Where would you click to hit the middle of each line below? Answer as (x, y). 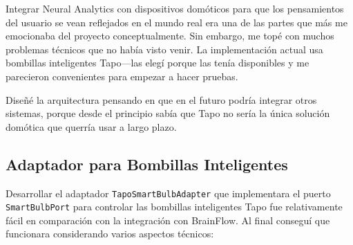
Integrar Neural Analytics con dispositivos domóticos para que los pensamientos (175, 8)
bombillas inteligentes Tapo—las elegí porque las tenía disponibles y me (158, 63)
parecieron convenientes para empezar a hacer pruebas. (122, 76)
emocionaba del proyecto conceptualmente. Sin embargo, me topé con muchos (170, 36)
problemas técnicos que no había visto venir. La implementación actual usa (164, 49)
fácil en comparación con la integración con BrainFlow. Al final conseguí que (168, 220)
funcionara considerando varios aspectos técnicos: (110, 234)
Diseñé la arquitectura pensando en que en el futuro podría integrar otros (161, 99)
